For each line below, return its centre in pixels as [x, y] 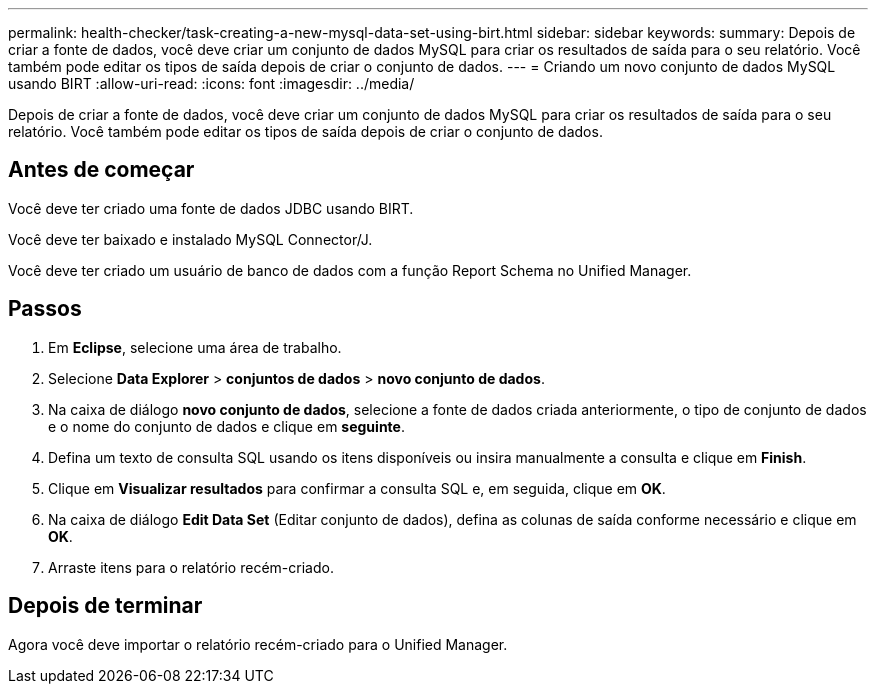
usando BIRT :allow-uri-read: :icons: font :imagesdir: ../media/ [211, 83]
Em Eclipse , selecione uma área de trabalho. [195, 347]
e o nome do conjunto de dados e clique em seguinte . [226, 426]
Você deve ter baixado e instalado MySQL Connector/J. [190, 239]
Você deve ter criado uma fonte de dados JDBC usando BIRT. [211, 208]
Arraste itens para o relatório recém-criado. [191, 567]
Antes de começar [101, 170]
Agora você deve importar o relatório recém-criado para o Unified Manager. [258, 644]
